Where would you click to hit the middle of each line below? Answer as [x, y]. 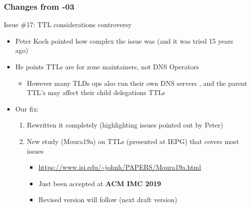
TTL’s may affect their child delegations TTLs [96, 92]
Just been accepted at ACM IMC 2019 [100, 183]
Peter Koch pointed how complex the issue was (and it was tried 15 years [124, 40]
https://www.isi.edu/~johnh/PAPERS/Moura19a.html [120, 167]
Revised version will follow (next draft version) [108, 200]
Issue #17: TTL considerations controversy [68, 24]
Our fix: [27, 108]
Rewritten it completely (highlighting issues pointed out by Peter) [125, 125]
